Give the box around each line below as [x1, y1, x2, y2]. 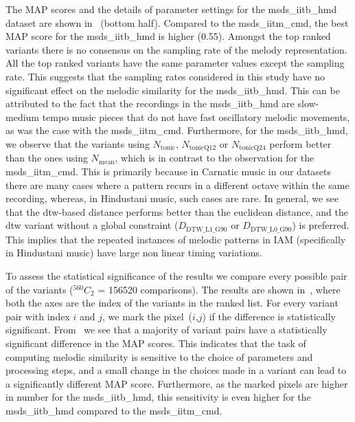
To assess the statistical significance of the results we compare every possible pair [5, 269, 347, 282]
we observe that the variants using [5, 136, 150, 151]
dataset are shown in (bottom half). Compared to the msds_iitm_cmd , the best [5, 15, 349, 30]
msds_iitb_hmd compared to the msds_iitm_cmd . [5, 403, 222, 417]
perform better [269, 136, 332, 151]
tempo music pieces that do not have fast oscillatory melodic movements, [42, 109, 350, 124]
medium [5, 109, 39, 124]
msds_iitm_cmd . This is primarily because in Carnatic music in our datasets [5, 164, 332, 178]
